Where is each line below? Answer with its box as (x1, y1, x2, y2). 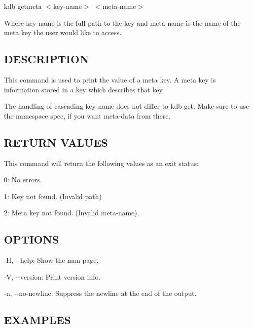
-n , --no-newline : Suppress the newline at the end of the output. (4, 288, 197, 298)
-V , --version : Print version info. (4, 271, 101, 282)
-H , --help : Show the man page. (4, 255, 99, 265)
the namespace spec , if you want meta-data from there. (4, 110, 171, 121)
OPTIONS (4, 232, 59, 247)
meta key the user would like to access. (4, 27, 122, 38)
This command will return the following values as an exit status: (4, 158, 199, 168)
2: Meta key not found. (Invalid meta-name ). (4, 207, 139, 218)
